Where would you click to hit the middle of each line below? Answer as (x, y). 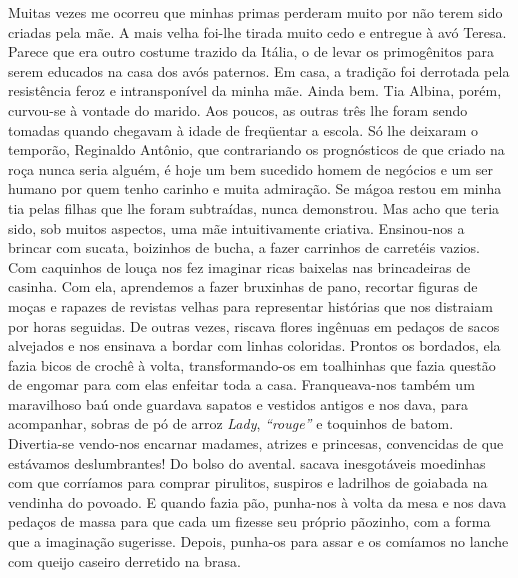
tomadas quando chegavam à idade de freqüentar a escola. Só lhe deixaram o (243, 129)
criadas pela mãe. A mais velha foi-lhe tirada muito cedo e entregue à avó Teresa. (257, 31)
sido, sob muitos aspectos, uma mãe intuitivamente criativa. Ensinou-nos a (236, 227)
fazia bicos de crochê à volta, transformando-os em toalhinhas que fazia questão (252, 364)
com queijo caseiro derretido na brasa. (124, 560)
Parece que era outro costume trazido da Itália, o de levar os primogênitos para (251, 51)
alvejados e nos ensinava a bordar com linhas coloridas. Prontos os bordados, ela (254, 345)
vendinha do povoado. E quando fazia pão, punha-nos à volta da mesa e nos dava (257, 501)
